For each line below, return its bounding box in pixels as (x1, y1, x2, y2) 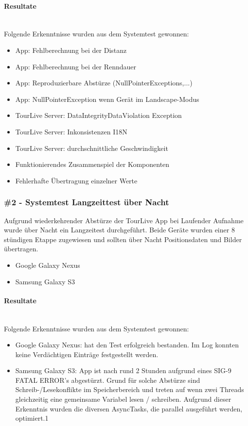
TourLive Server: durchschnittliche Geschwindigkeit (15, 143, 168, 153)
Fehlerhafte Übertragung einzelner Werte (15, 175, 138, 185)
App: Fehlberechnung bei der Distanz (15, 45, 127, 55)
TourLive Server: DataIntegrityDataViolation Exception (15, 110, 182, 120)
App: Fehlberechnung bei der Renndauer (15, 61, 137, 71)
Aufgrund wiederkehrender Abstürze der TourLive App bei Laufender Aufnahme (4, 215, 244, 225)
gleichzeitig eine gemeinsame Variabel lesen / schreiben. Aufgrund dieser (15, 394, 231, 404)
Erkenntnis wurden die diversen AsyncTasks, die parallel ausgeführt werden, (15, 403, 243, 413)
